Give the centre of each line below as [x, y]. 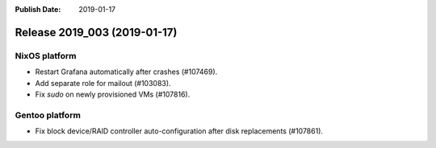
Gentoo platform [48, 115]
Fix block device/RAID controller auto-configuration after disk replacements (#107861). [179, 131]
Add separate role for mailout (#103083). [103, 83]
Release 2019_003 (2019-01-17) [96, 32]
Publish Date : [38, 9]
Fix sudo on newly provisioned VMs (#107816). [113, 94]
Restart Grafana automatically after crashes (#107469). [126, 72]
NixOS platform [46, 55]
